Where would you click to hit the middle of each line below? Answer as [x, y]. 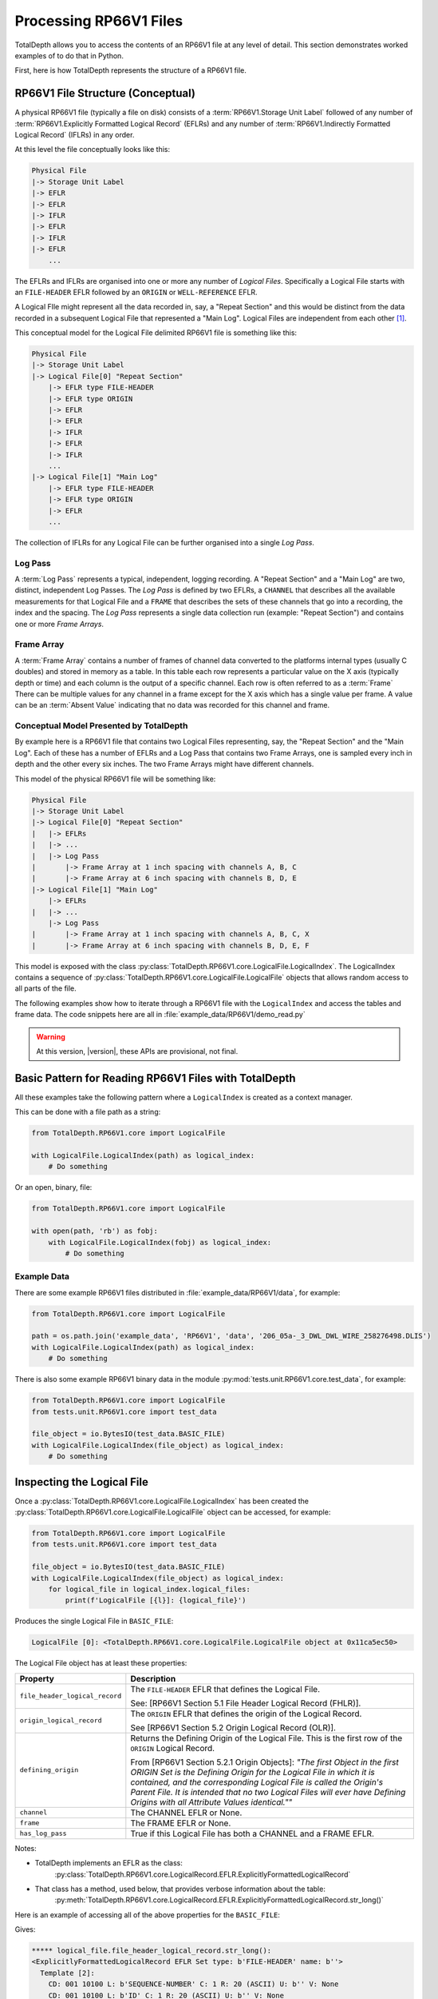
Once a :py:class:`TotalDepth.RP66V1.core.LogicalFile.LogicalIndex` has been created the [162, 1501]
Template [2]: [68, 1973]
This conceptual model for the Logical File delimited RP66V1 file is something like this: [156, 333]
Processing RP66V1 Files [99, 21]
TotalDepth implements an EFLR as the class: [109, 1863]
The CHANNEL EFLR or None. [186, 1813]
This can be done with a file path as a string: [88, 1112]
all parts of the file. [46, 988]
